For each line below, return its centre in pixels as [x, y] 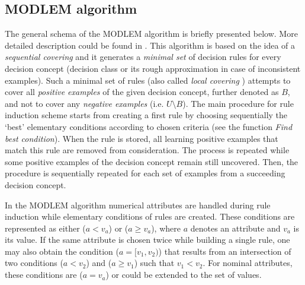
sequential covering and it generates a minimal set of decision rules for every [143, 57]
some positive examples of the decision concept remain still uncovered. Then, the [152, 161]
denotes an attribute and [235, 228]
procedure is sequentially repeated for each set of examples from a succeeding [145, 173]
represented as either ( [45, 228]
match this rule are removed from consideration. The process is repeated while [147, 150]
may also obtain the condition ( [62, 251]
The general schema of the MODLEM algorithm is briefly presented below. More [151, 34]
